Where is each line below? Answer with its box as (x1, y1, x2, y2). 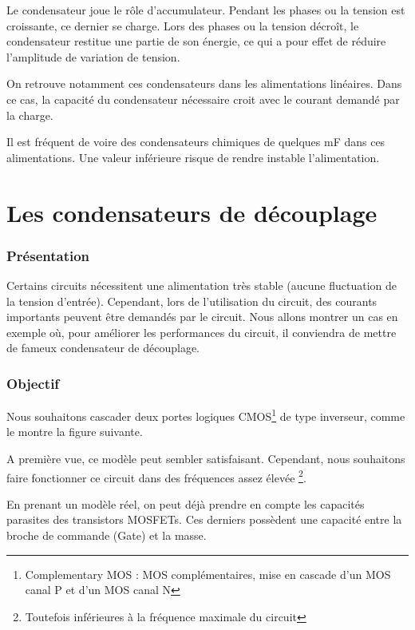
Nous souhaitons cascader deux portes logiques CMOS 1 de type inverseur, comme (6, 406, 405, 424)
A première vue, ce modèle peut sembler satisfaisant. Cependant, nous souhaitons (6, 450, 405, 466)
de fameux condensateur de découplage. (6, 339, 200, 356)
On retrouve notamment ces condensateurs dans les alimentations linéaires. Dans (6, 75, 402, 92)
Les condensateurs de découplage (6, 196, 377, 228)
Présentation (6, 245, 90, 265)
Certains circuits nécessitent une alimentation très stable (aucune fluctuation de (6, 276, 397, 293)
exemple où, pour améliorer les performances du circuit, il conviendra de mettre (6, 323, 397, 340)
